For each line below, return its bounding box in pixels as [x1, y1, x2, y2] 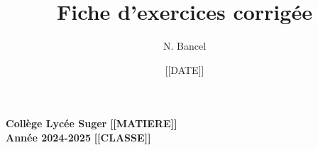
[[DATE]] [165, 62, 204, 77]
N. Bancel [163, 38, 207, 53]
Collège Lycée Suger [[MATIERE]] [6, 116, 177, 131]
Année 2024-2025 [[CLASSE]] [6, 129, 151, 144]
